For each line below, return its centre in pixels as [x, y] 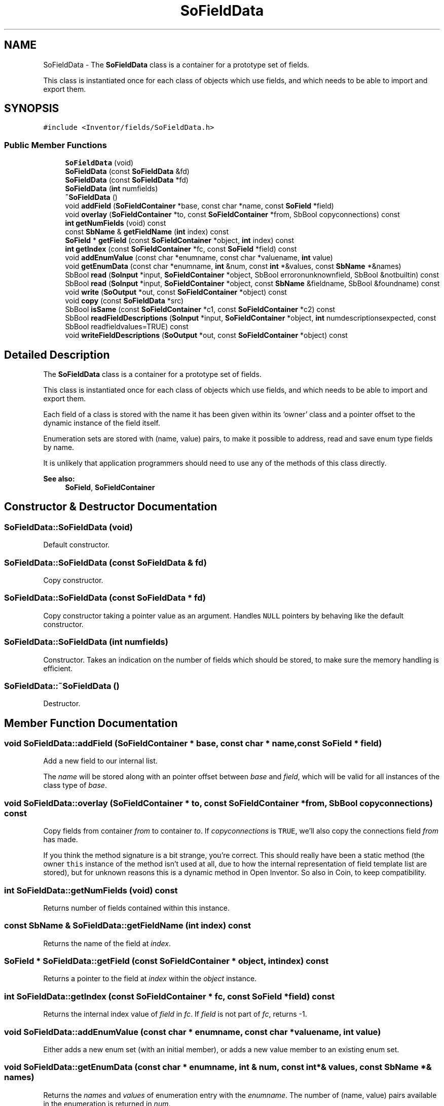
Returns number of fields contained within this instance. [137, 908]
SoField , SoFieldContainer [110, 488]
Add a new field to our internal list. [100, 761]
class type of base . [75, 785]
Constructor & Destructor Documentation [111, 507]
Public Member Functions [55, 145]
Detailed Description [57, 355]
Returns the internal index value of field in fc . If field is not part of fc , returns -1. [175, 1014]
